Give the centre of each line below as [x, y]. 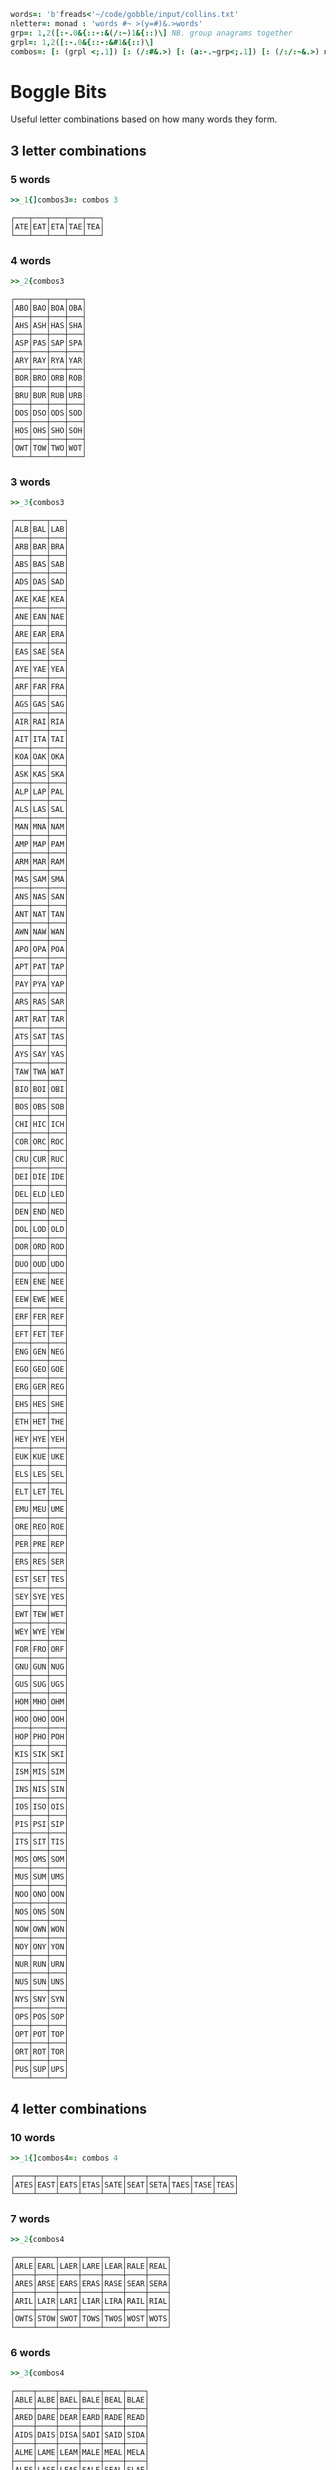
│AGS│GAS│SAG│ [40, 705]
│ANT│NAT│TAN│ [40, 915]
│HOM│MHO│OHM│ [40, 1702]
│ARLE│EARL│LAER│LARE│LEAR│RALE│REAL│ [91, 2266]
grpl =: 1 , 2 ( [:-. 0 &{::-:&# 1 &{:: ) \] [82, 42]
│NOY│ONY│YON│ [40, 1947]
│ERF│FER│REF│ [40, 1317]
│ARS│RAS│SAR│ [40, 1002]
